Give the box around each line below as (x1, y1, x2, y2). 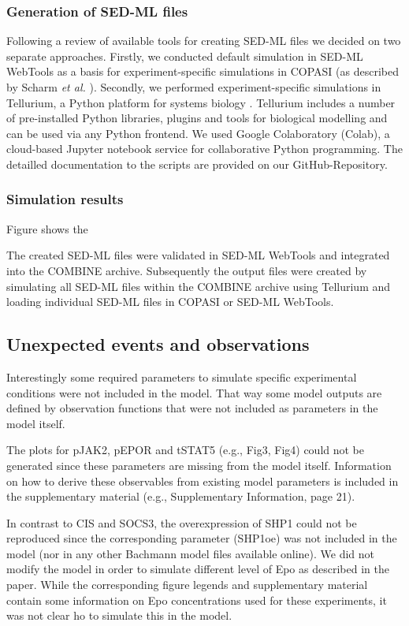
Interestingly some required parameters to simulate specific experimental (6, 368, 357, 385)
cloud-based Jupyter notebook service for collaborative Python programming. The (6, 140, 403, 157)
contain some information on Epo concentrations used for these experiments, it (6, 591, 387, 608)
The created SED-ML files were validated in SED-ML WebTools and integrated (6, 247, 390, 263)
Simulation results (6, 189, 124, 209)
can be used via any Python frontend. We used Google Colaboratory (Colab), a (6, 125, 390, 141)
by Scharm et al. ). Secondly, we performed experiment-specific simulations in (6, 79, 381, 95)
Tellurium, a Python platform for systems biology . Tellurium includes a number (6, 94, 396, 110)
